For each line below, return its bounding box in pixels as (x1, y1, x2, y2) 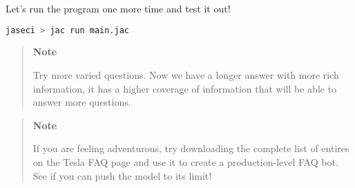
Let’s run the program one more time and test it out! (6, 1, 231, 15)
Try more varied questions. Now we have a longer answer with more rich (32, 68, 339, 82)
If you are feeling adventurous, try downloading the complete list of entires (32, 141, 349, 156)
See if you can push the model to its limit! (32, 168, 212, 182)
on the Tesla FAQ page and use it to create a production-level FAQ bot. (32, 155, 338, 169)
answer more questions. (32, 95, 131, 109)
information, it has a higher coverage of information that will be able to (32, 81, 337, 95)
